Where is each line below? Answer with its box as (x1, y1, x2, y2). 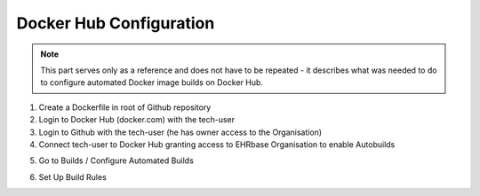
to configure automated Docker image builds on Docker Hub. (40, 77, 264, 88)
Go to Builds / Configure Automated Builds (38, 155, 195, 166)
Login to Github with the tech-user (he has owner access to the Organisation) (38, 127, 323, 137)
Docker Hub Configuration (16, 13, 215, 33)
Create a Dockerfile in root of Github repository (38, 102, 212, 113)
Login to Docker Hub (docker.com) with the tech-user (38, 114, 236, 125)
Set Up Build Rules (38, 171, 107, 182)
